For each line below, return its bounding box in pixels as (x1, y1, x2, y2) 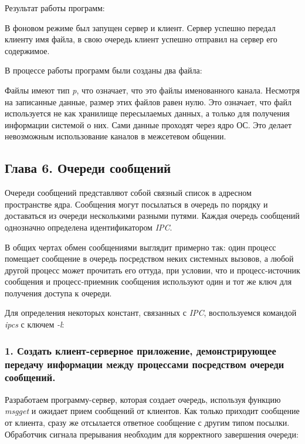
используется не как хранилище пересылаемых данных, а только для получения (5, 107, 290, 119)
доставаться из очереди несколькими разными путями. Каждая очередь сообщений (5, 209, 300, 222)
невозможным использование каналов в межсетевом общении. (5, 130, 226, 142)
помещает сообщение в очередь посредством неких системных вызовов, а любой (5, 252, 294, 265)
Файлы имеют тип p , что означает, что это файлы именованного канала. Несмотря (5, 84, 300, 96)
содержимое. (5, 44, 50, 56)
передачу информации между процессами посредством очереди (5, 356, 284, 371)
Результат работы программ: (5, 2, 105, 14)
